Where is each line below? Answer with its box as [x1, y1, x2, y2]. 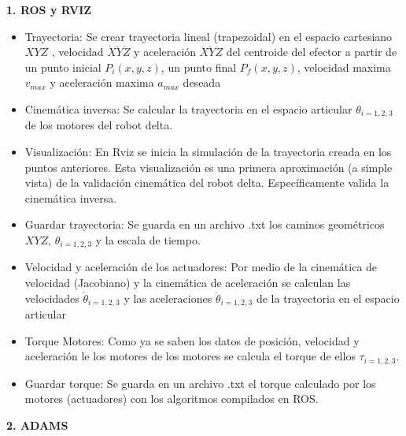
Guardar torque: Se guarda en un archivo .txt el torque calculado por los [24, 375, 376, 391]
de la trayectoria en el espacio [256, 289, 400, 306]
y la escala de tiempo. [95, 231, 201, 248]
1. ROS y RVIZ [6, 2, 92, 17]
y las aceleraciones [124, 289, 212, 306]
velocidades [24, 289, 79, 306]
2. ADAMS [6, 416, 68, 433]
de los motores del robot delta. [24, 117, 173, 133]
